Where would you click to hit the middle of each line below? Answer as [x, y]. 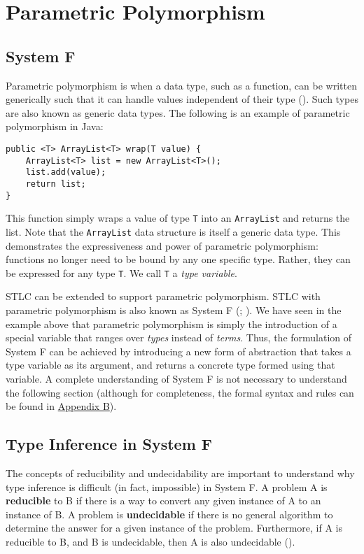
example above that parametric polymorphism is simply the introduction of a [171, 324]
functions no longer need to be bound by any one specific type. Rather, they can [178, 259]
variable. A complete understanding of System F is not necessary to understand [176, 378]
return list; [56, 184]
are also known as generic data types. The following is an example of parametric [178, 112]
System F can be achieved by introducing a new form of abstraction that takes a [178, 351]
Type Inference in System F [109, 444]
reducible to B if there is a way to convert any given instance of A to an [163, 500]
